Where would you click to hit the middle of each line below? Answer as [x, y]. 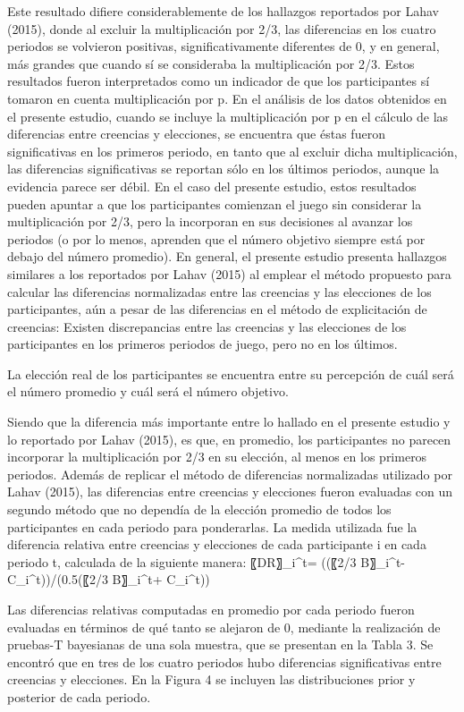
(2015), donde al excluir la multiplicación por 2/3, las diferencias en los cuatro [222, 28]
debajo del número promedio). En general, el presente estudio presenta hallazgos [227, 256]
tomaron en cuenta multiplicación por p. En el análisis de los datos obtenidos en [227, 98]
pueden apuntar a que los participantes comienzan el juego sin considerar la [215, 203]
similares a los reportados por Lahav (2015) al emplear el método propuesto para [229, 273]
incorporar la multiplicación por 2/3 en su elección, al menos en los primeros [217, 457]
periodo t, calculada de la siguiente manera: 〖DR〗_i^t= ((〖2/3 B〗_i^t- [206, 561]
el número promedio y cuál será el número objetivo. [148, 391]
